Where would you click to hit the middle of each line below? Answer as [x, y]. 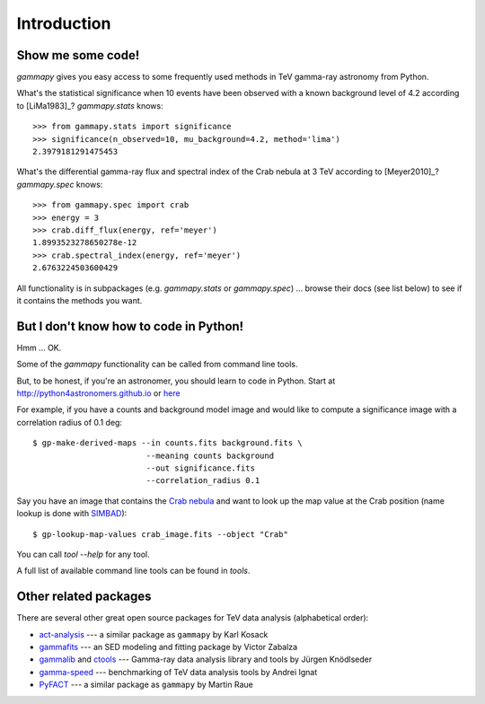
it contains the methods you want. [79, 300]
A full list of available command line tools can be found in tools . [133, 571]
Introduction [64, 23]
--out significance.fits [201, 468]
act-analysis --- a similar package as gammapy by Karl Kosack [154, 634]
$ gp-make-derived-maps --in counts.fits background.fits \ [168, 443]
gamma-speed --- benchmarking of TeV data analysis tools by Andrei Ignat [178, 672]
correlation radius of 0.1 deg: [70, 422]
